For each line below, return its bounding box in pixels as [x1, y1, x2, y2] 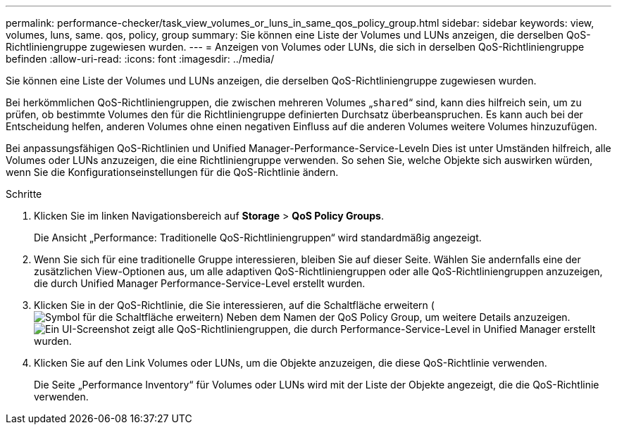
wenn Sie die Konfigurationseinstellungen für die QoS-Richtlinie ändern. [6, 166, 339, 178]
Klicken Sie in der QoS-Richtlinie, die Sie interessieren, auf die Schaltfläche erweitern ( [34, 299, 435, 311]
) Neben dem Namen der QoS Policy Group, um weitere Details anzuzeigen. [220, 311, 571, 323]
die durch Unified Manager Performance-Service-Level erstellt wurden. [34, 277, 366, 289]
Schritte [6, 188, 42, 200]
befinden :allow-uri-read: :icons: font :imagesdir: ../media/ [6, 53, 275, 65]
